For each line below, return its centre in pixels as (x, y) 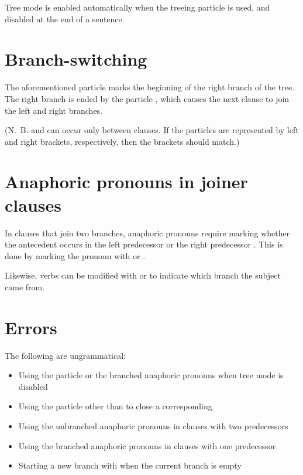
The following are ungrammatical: (65, 355)
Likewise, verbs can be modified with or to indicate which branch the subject (143, 275)
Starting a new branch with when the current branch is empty (130, 465)
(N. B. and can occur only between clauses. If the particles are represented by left (152, 130)
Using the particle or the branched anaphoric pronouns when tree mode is (151, 375)
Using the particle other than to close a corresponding (115, 406)
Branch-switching (76, 59)
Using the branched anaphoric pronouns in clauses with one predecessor (147, 445)
